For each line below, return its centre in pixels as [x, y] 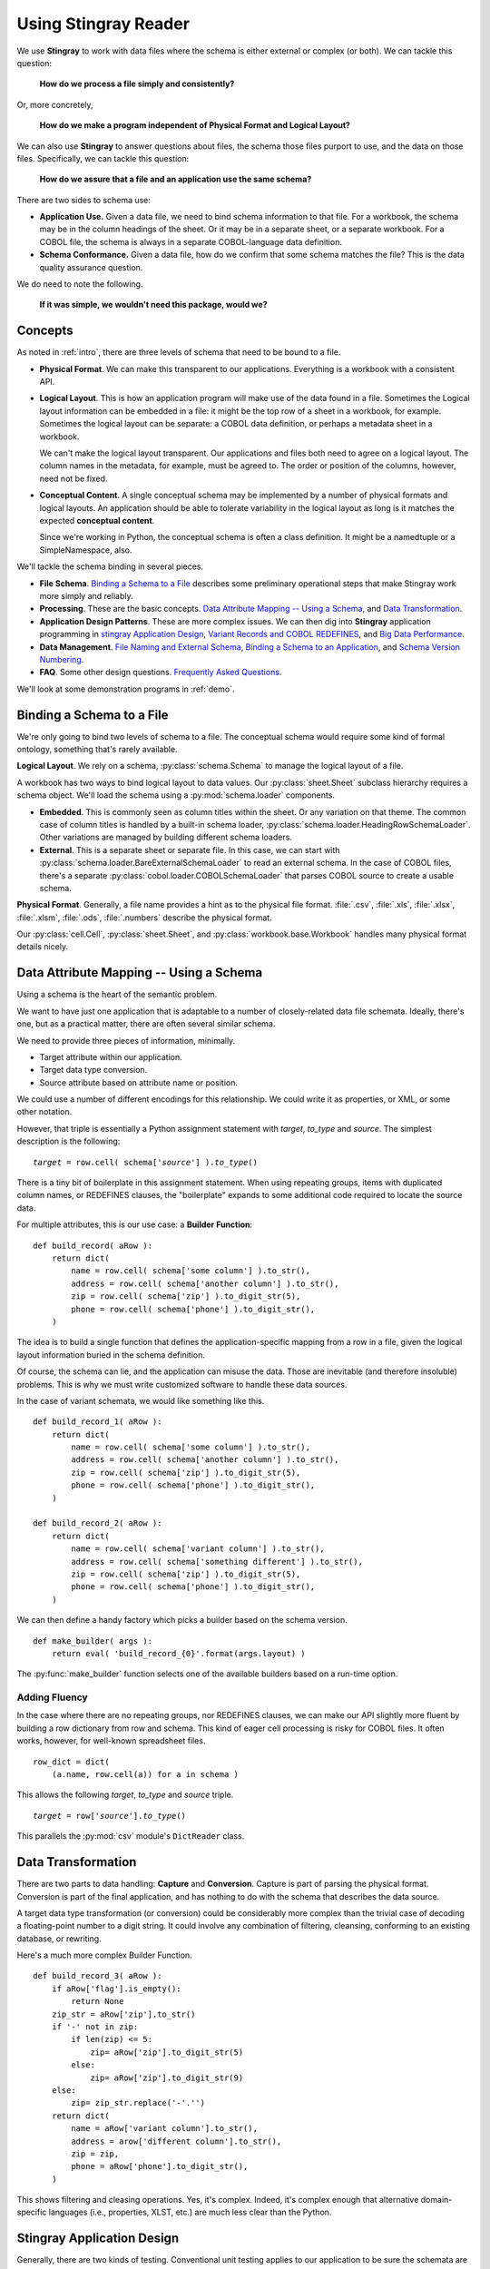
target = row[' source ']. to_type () [109, 1816]
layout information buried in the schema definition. [111, 1355]
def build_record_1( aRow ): [98, 1422]
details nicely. [42, 947]
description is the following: [69, 1141]
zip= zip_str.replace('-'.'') [138, 2103]
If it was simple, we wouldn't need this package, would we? [153, 305]
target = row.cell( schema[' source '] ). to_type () [146, 1162]
